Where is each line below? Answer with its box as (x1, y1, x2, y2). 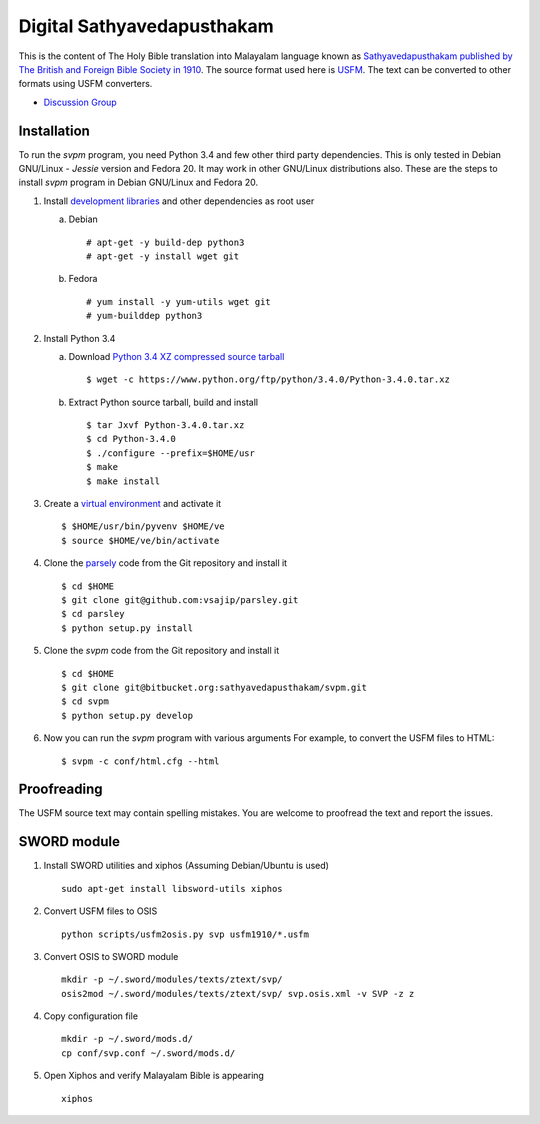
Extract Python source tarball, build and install (68, 396, 259, 408)
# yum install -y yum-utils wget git (86, 296, 272, 307)
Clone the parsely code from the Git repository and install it (43, 557, 288, 569)
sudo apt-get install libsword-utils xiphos (61, 883, 284, 894)
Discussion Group (43, 96, 117, 108)
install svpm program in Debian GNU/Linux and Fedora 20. (18, 176, 259, 189)
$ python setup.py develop (61, 710, 194, 721)
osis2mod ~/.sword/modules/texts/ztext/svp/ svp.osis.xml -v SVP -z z (61, 988, 415, 999)
